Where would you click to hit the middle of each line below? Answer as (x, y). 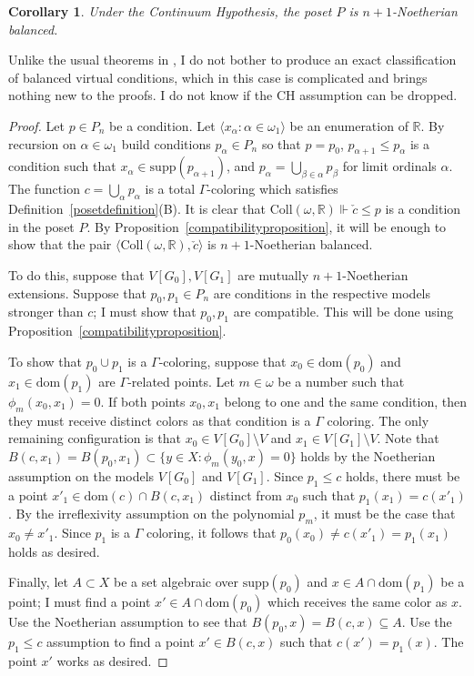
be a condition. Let (162, 125)
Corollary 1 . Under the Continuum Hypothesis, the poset (170, 11)
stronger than (46, 312)
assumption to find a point (121, 642)
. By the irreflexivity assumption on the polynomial (151, 514)
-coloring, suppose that (222, 361)
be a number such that (341, 381)
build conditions (166, 143)
